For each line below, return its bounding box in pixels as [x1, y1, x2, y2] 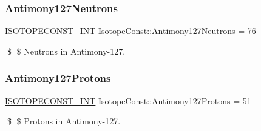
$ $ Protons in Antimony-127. [7, 115, 121, 127]
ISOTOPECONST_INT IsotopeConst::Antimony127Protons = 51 [5, 94, 251, 107]
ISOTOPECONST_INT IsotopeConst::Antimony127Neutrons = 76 [5, 24, 256, 37]
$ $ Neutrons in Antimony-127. [7, 44, 126, 57]
